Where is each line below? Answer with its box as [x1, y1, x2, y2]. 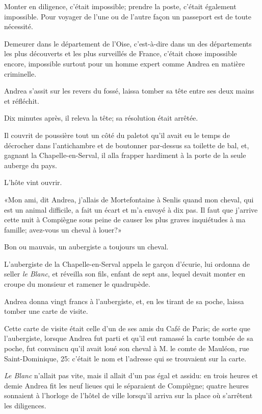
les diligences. [4, 400, 46, 410]
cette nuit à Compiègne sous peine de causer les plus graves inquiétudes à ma [4, 214, 246, 225]
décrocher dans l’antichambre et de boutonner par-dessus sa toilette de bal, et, [4, 140, 249, 150]
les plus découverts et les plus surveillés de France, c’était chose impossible [4, 48, 237, 59]
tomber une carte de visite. [4, 306, 88, 316]
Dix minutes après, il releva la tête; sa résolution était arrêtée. [4, 112, 198, 123]
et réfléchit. [4, 95, 39, 106]
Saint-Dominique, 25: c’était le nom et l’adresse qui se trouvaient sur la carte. [4, 353, 247, 363]
